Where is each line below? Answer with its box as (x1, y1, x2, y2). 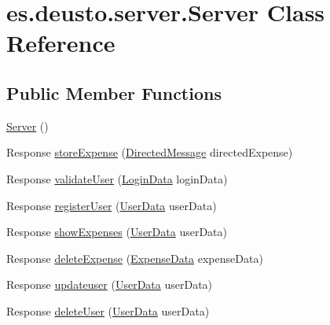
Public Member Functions (6, 80, 222, 105)
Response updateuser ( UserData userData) (6, 276, 213, 293)
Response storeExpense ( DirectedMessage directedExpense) (6, 144, 293, 161)
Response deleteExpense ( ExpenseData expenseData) (6, 249, 263, 266)
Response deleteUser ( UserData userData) (6, 302, 210, 319)
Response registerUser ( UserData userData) (6, 197, 217, 213)
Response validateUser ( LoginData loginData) (6, 170, 228, 187)
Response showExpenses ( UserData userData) (6, 223, 228, 240)
